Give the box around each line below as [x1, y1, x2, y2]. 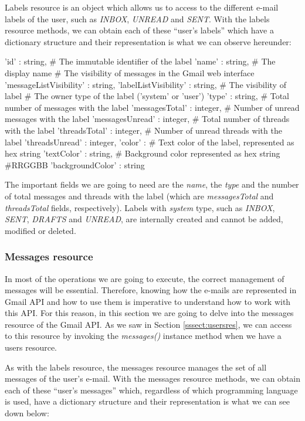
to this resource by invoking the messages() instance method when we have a [5, 330, 282, 342]
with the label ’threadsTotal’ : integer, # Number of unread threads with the [5, 124, 282, 136]
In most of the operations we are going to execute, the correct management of [5, 272, 284, 284]
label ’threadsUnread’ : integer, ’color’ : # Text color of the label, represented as [5, 135, 294, 148]
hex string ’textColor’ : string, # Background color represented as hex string [5, 147, 280, 159]
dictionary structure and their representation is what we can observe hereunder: [5, 35, 292, 47]
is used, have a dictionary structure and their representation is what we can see [5, 395, 290, 408]
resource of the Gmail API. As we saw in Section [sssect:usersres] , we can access [5, 318, 292, 330]
